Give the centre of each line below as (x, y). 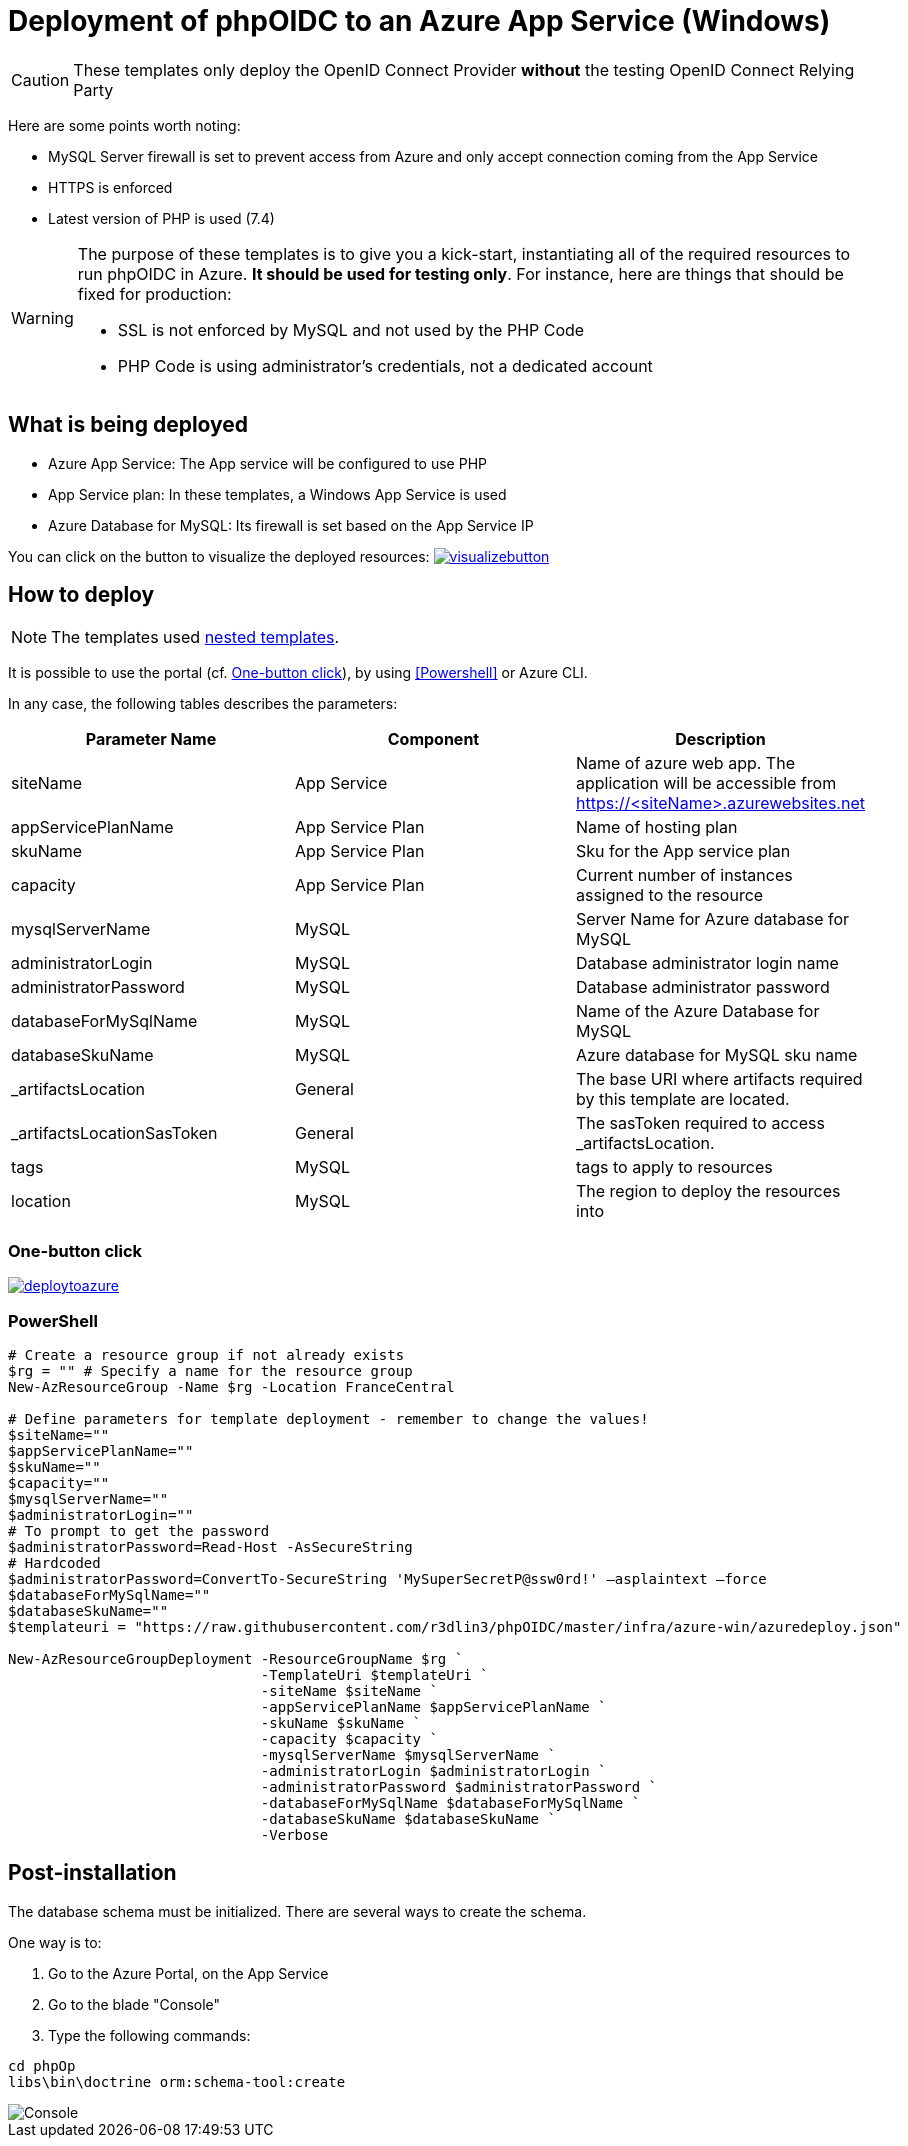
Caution (40, 79)
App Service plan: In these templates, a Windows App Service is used (277, 494)
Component (433, 739)
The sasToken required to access (700, 1123)
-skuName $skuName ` (341, 1722)
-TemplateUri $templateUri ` (374, 1674)
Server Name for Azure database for (712, 919)
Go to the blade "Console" (134, 2004)
